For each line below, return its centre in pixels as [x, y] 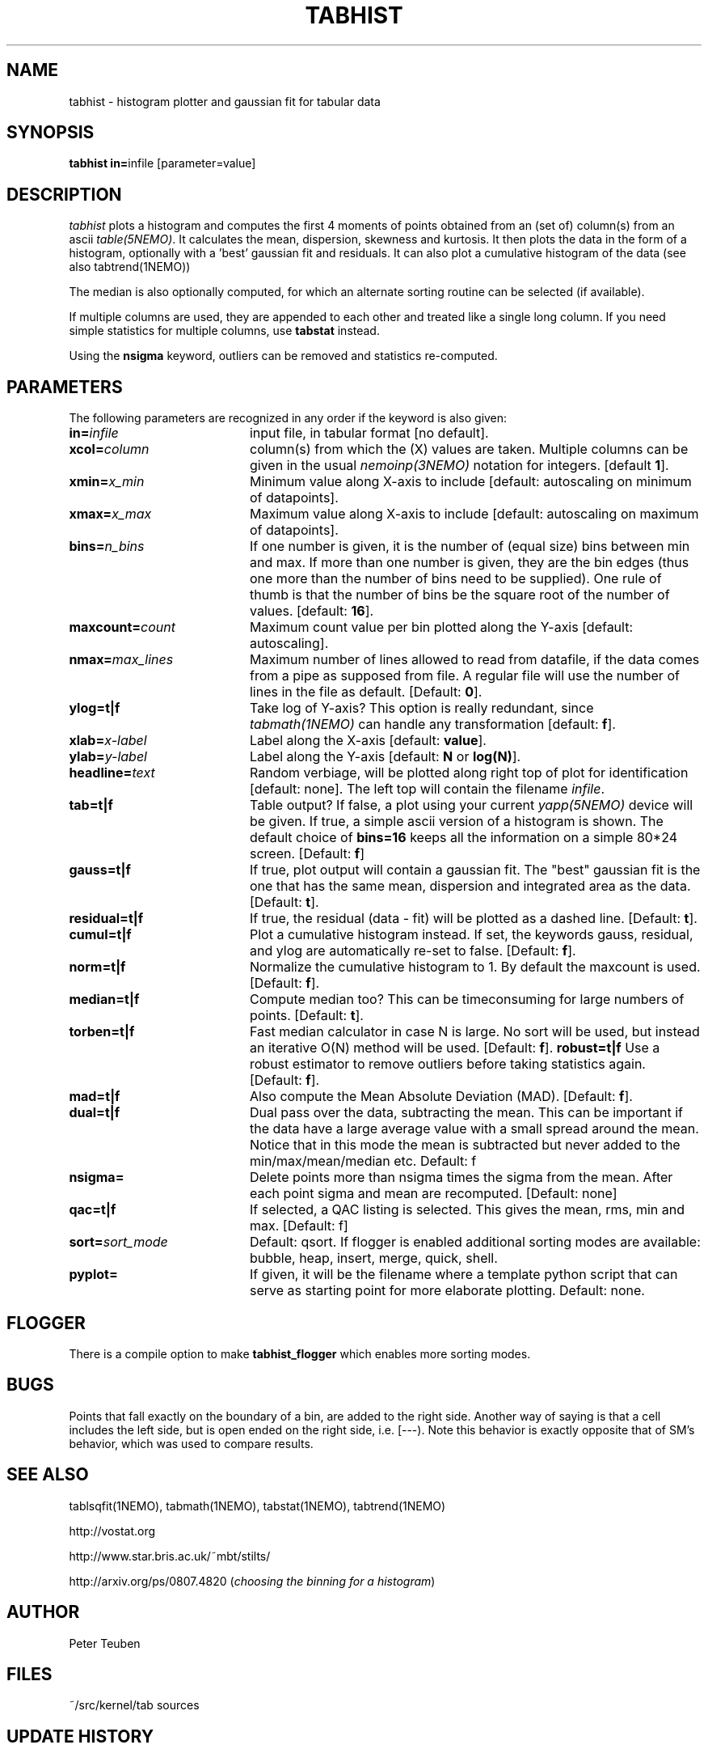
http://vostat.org [112, 1531]
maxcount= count [122, 627]
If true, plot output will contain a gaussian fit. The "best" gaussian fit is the [475, 870]
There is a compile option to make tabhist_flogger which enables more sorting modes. [300, 1353]
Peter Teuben [105, 1643]
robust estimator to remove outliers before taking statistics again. [447, 1064]
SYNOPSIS [51, 133]
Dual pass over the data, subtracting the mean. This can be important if [466, 1113]
